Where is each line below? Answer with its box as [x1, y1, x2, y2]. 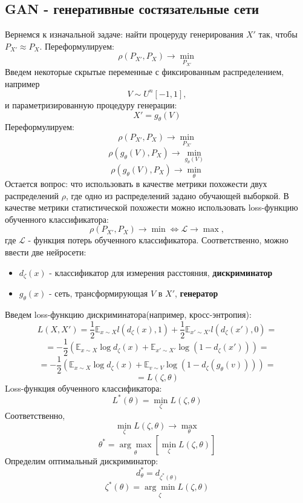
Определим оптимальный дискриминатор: [5, 454, 158, 467]
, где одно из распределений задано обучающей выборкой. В [65, 189, 289, 202]
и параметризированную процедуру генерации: [5, 98, 177, 111]
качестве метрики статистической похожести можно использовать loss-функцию [5, 201, 298, 214]
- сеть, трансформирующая [49, 287, 148, 300]
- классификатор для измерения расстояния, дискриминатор [49, 266, 273, 278]
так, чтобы [258, 28, 298, 41]
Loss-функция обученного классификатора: [5, 381, 162, 394]
